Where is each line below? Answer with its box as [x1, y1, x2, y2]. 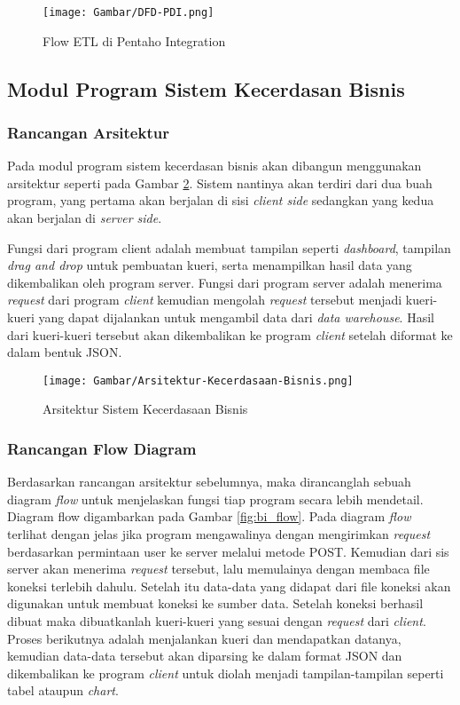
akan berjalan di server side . [7, 209, 162, 227]
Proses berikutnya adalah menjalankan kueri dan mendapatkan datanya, [7, 629, 402, 647]
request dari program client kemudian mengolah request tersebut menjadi [7, 290, 402, 309]
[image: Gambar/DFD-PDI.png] [43, 6, 214, 19]
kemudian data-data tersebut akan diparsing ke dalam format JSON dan [7, 646, 402, 665]
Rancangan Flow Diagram [7, 437, 197, 459]
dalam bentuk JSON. [7, 343, 122, 361]
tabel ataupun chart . [7, 681, 119, 700]
